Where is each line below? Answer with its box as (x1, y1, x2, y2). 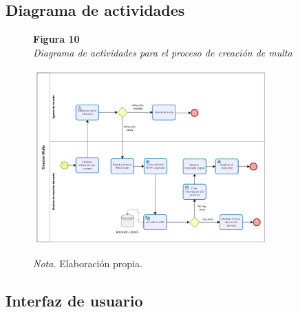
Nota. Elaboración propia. (33, 256, 142, 270)
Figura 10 (33, 32, 80, 46)
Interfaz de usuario (6, 289, 143, 311)
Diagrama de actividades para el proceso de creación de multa (33, 45, 292, 59)
